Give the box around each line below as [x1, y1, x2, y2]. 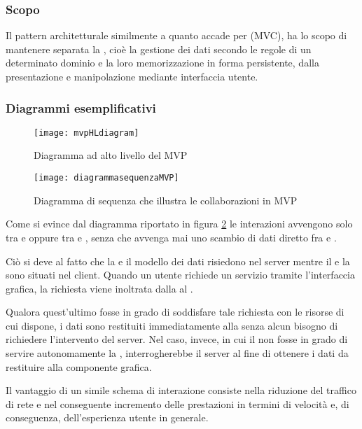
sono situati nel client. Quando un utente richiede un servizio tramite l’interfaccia [6, 267, 355, 282]
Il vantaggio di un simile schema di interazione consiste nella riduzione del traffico [6, 383, 356, 398]
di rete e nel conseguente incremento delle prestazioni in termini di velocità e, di [6, 396, 349, 411]
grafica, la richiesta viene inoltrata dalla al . [6, 281, 193, 295]
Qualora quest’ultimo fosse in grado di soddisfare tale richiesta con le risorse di [6, 304, 344, 319]
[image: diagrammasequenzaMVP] [34, 173, 179, 183]
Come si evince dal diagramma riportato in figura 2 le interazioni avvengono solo [6, 216, 353, 231]
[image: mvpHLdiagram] [34, 127, 139, 138]
